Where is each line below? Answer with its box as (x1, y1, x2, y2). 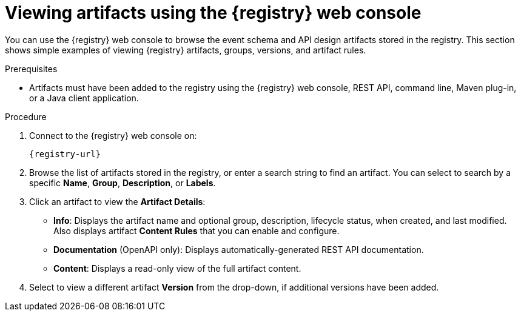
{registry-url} (29, 149, 101, 159)
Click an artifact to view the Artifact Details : (29, 196, 206, 207)
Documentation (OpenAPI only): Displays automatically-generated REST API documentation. (53, 244, 424, 255)
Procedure (5, 111, 47, 122)
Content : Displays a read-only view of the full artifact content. (53, 263, 301, 274)
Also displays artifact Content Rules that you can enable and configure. (53, 225, 340, 236)
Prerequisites (5, 63, 58, 74)
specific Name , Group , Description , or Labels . (29, 177, 216, 188)
